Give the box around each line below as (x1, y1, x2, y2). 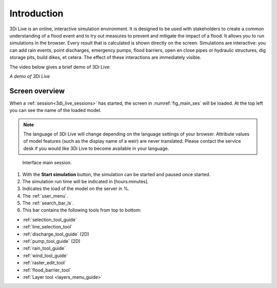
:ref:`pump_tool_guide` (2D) (22, 238, 81, 244)
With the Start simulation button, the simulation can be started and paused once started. (22, 171, 210, 177)
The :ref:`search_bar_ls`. (22, 200, 74, 206)
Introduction (9, 8, 64, 19)
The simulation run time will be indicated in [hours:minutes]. (22, 178, 149, 184)
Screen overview (9, 86, 65, 95)
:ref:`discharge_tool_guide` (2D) (22, 231, 89, 237)
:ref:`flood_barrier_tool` (22, 267, 71, 273)
